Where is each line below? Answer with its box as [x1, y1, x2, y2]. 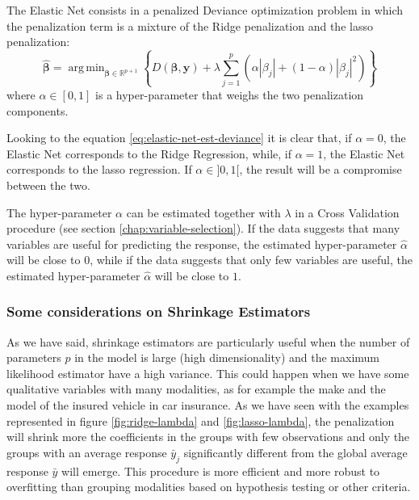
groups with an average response [6, 443, 167, 460]
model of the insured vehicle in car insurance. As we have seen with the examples [6, 397, 409, 414]
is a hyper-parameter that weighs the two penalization [95, 86, 364, 103]
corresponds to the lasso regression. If [6, 161, 192, 178]
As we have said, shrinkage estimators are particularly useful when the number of [6, 333, 410, 350]
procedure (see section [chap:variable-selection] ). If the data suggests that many [6, 220, 400, 237]
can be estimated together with [126, 204, 281, 221]
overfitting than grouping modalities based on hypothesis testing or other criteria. [6, 478, 411, 495]
